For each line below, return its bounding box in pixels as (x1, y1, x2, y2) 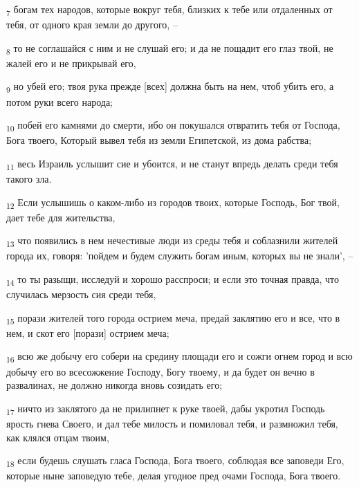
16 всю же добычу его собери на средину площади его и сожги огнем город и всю (6, 349, 353, 365)
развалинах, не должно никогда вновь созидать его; (6, 378, 223, 392)
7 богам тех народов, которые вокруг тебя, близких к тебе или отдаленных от (6, 2, 333, 18)
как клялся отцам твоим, (6, 430, 109, 444)
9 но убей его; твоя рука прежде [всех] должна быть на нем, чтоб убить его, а (6, 79, 334, 95)
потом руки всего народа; (6, 94, 113, 109)
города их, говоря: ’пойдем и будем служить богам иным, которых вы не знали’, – (6, 248, 353, 263)
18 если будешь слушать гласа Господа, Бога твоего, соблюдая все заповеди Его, (6, 453, 344, 469)
